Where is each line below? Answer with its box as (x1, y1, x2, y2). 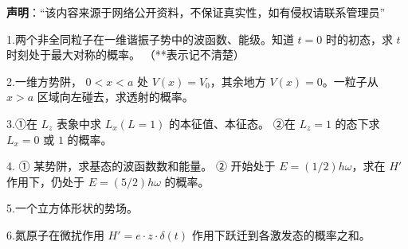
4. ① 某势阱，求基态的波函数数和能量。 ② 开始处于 (6, 158, 276, 174)
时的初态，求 (325, 30, 393, 47)
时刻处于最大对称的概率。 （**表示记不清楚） (6, 46, 245, 63)
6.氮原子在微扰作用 (6, 226, 104, 243)
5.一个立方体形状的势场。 (6, 200, 138, 216)
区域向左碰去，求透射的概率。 (37, 88, 194, 105)
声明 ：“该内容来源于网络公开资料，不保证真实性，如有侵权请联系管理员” (6, 4, 386, 20)
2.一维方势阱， (6, 72, 82, 89)
